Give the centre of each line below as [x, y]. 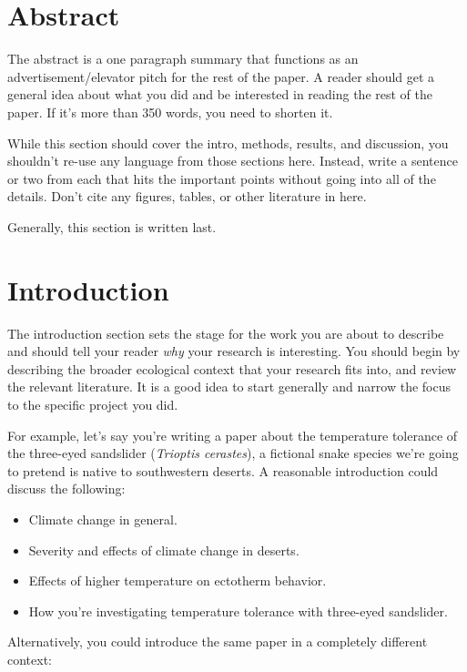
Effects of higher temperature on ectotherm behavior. [178, 580]
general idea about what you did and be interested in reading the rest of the [220, 94]
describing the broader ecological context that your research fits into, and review [232, 368]
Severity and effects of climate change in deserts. [164, 550]
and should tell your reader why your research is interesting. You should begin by [234, 351]
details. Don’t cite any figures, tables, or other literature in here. [187, 196]
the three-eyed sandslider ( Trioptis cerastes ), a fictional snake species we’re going [233, 453]
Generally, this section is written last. [112, 226]
